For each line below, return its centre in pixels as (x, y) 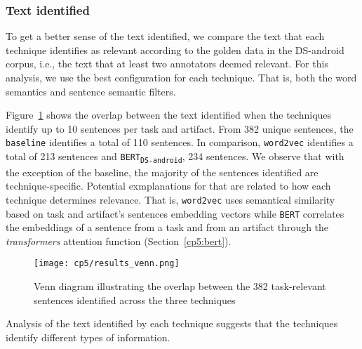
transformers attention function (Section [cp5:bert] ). (119, 241)
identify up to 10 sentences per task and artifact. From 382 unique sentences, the (180, 128)
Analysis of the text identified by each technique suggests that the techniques (172, 323)
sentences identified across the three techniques (135, 299)
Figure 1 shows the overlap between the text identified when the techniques (169, 115)
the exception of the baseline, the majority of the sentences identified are (162, 172)
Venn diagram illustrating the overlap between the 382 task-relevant (180, 286)
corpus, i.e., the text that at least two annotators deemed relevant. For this (167, 64)
